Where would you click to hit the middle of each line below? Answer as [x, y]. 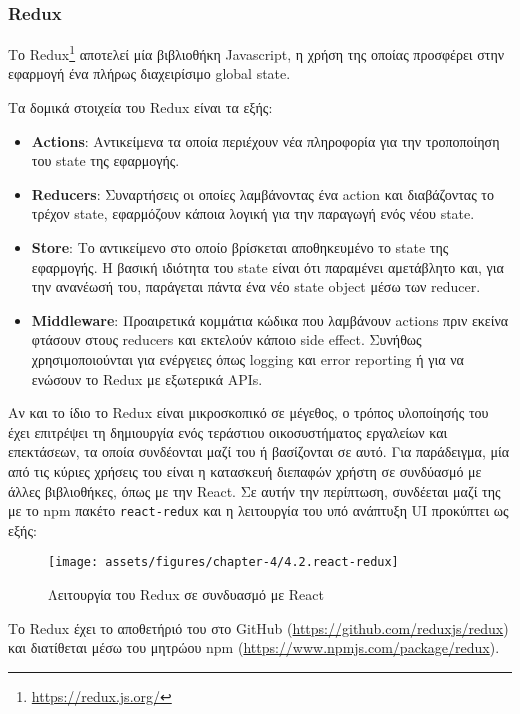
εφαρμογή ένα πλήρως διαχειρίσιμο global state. [149, 73]
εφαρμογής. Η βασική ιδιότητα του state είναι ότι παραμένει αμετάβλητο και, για [267, 266]
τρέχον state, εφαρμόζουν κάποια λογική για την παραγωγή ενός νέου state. [253, 213]
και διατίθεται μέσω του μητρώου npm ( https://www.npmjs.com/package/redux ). [254, 647]
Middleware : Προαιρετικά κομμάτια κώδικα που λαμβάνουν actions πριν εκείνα [270, 319]
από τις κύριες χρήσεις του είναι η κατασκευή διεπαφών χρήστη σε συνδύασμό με [245, 470]
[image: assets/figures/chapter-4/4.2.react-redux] [223, 562]
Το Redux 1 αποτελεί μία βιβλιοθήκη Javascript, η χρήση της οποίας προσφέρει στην [256, 52]
